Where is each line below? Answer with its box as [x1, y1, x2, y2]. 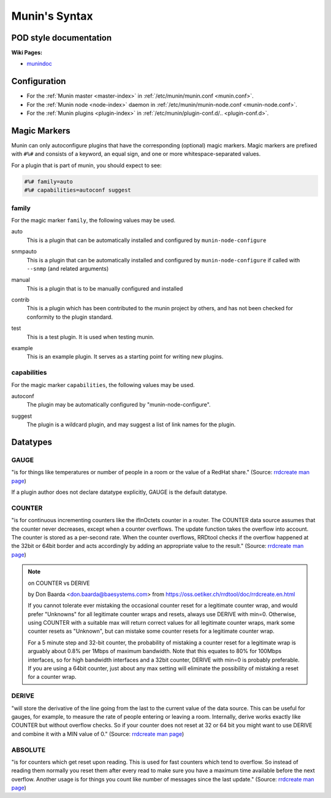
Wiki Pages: [11, 49, 43, 57]
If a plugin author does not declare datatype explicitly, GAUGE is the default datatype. [11, 488, 228, 496]
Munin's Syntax [11, 9, 93, 23]
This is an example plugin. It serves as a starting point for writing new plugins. [26, 353, 224, 361]
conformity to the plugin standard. [26, 313, 113, 321]
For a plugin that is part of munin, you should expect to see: [11, 162, 162, 169]
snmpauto [11, 248, 37, 255]
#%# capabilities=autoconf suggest [24, 187, 131, 194]
